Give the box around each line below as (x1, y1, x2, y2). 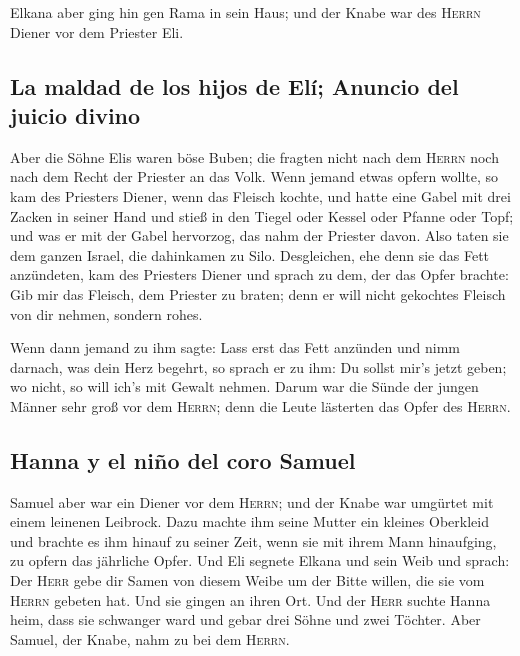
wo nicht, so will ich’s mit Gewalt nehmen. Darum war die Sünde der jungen (10, 376, 479, 397)
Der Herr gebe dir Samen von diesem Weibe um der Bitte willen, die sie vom (10, 570, 485, 591)
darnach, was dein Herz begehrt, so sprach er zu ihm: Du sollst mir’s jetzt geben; (10, 356, 507, 377)
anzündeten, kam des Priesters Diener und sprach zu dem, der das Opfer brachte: (10, 264, 509, 285)
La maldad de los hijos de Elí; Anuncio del (10, 70, 459, 101)
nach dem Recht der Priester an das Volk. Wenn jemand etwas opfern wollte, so (10, 166, 499, 187)
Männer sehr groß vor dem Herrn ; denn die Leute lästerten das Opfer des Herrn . (10, 395, 511, 416)
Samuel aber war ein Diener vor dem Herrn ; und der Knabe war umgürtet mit (10, 491, 494, 512)
